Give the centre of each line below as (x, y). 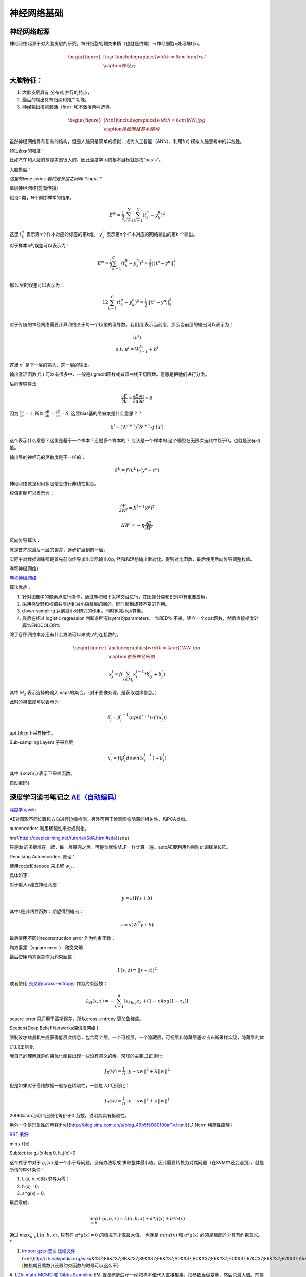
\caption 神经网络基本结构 (132, 129)
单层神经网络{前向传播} (34, 188)
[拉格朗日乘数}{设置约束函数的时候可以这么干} (71, 1266)
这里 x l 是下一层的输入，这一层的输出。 (51, 364)
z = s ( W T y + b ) (137, 924)
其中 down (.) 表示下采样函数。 (42, 773)
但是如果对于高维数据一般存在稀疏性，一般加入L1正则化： (70, 1086)
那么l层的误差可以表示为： (37, 285)
